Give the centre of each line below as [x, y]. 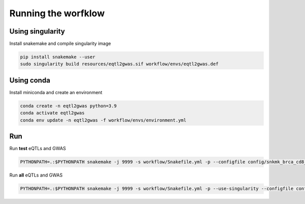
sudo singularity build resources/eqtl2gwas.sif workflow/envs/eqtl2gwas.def [119, 64]
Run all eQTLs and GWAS [36, 175]
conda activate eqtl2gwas [52, 113]
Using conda [30, 80]
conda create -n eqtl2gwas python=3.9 [68, 106]
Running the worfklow [57, 13]
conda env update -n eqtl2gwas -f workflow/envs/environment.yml [103, 120]
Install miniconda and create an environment [56, 92]
